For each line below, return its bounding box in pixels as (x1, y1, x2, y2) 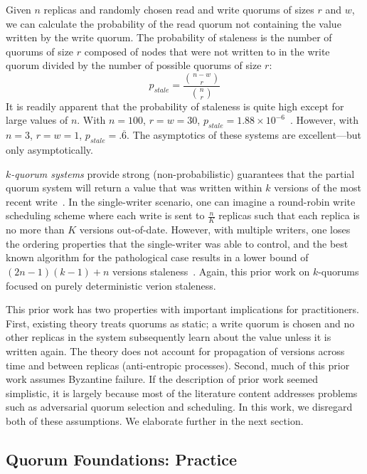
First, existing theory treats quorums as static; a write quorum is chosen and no (6, 315, 355, 330)
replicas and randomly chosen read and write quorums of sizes (43, 2, 314, 16)
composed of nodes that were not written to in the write (84, 43, 330, 58)
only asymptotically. (6, 142, 93, 157)
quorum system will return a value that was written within (6, 180, 262, 195)
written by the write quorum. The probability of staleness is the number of (6, 30, 332, 45)
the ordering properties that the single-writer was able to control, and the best (6, 236, 349, 251)
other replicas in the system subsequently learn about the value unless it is (6, 330, 331, 344)
